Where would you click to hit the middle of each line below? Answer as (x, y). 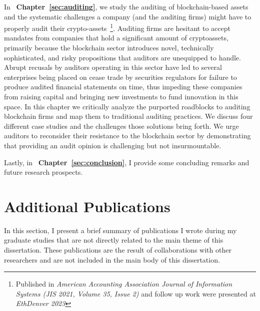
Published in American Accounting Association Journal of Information (124, 284)
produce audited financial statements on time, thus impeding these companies (123, 87)
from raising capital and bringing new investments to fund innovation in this (121, 96)
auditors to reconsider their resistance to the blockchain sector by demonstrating (127, 136)
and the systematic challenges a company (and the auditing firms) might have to (128, 16)
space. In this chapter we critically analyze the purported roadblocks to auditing (127, 106)
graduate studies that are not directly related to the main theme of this (114, 240)
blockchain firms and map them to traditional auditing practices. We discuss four (128, 116)
